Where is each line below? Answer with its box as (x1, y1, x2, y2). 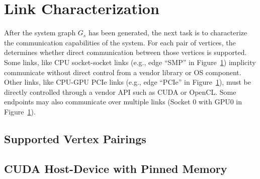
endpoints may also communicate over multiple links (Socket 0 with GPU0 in (4, 96, 242, 107)
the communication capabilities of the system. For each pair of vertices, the (4, 37, 236, 47)
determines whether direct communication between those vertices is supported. (4, 47, 247, 57)
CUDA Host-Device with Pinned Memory (4, 160, 227, 176)
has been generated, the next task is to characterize (88, 27, 247, 38)
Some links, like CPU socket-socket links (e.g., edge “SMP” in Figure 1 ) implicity (4, 56, 256, 67)
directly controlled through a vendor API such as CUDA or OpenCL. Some (4, 86, 236, 97)
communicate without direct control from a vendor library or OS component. (4, 67, 241, 77)
